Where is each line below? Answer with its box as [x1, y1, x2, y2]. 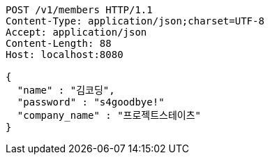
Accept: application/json [6, 27, 147, 38]
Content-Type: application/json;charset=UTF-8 [6, 15, 264, 27]
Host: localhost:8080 [6, 49, 123, 60]
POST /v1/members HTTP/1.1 [6, 4, 153, 15]
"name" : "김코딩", [17, 85, 115, 96]
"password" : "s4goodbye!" [17, 96, 165, 108]
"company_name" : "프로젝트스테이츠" [17, 110, 202, 121]
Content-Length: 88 [6, 38, 112, 49]
